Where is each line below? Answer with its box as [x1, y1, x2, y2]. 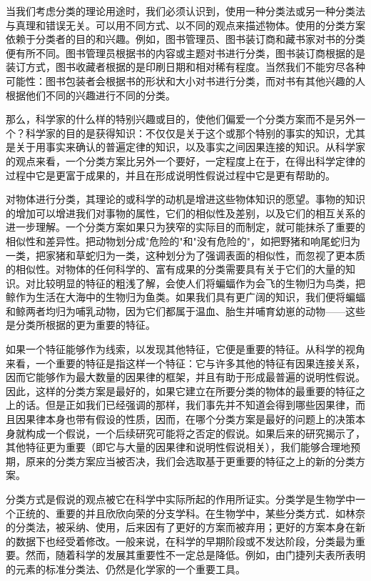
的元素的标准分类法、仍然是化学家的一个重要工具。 [6, 561, 245, 576]
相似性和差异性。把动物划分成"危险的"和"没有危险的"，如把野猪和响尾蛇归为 [6, 233, 360, 248]
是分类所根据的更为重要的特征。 [6, 317, 156, 332]
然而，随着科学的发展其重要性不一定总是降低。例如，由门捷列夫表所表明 [25, 547, 365, 562]
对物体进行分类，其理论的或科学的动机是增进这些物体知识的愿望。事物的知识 [6, 192, 365, 207]
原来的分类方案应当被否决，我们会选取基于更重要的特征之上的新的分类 [25, 453, 355, 468]
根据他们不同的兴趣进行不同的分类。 [6, 87, 176, 102]
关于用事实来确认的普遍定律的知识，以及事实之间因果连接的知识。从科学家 [15, 139, 365, 154]
